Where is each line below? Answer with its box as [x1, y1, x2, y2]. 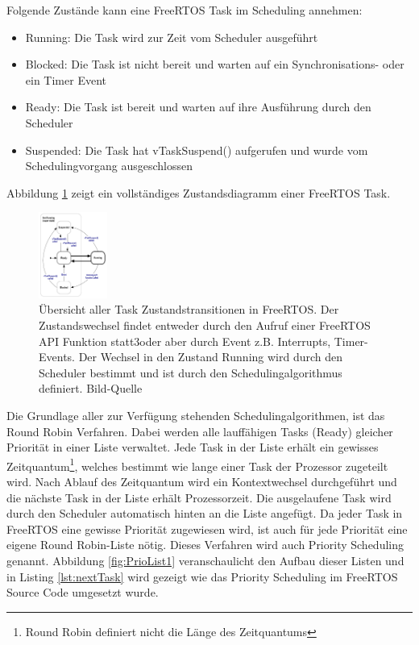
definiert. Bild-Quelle [39, 380, 143, 397]
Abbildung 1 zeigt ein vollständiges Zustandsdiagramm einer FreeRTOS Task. [6, 184, 391, 201]
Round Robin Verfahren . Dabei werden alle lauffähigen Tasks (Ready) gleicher [6, 422, 393, 439]
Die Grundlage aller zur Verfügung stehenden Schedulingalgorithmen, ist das [6, 406, 385, 423]
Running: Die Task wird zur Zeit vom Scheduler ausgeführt [25, 28, 318, 45]
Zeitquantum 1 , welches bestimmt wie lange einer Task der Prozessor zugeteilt [6, 455, 388, 474]
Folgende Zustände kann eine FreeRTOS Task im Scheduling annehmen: [6, 2, 363, 18]
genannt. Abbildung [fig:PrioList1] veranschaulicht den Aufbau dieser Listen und [6, 551, 404, 568]
